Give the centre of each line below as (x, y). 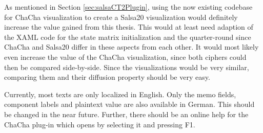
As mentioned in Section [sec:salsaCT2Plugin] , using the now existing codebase (128, 7)
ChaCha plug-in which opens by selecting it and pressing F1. (100, 124)
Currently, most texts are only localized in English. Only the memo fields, (120, 94)
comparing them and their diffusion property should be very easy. (107, 77)
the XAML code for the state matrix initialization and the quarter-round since (128, 37)
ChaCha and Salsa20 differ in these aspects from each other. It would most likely (131, 47)
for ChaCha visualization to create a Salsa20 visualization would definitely (121, 17)
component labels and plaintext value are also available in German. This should (129, 104)
